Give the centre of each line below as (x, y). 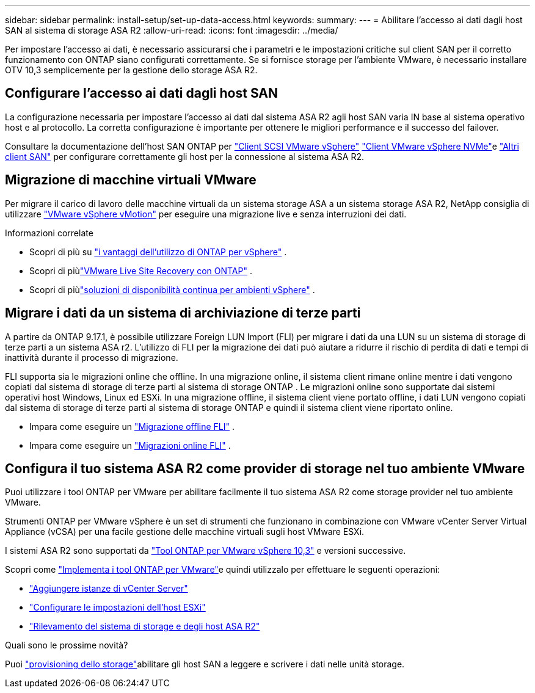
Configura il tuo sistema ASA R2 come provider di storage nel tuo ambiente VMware (265, 468)
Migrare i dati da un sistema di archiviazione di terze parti (183, 313)
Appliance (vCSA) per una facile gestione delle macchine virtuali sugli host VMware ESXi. (185, 532)
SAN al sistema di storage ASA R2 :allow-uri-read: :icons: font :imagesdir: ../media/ (172, 30)
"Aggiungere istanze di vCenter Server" (109, 589)
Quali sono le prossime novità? (67, 645)
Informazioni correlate (49, 233)
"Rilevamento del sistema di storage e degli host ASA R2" (145, 626)
